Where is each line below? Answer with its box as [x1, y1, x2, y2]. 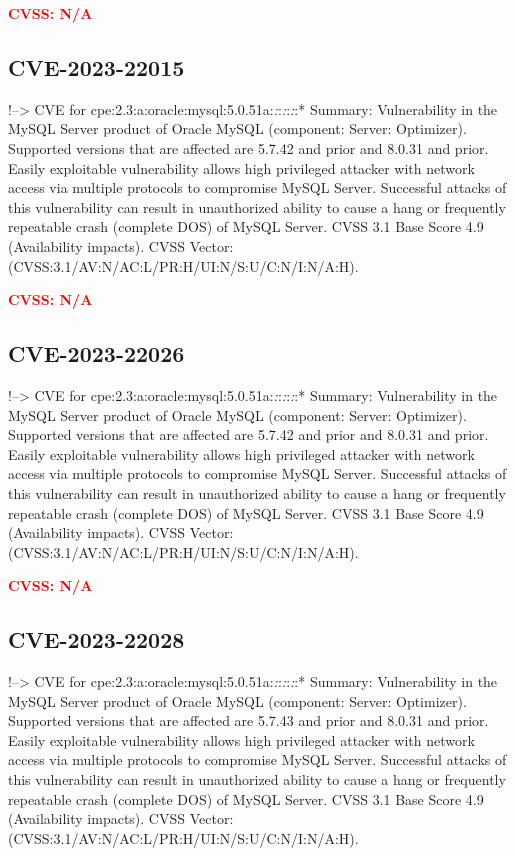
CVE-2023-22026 [8, 338, 185, 369]
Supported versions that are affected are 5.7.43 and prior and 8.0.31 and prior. [8, 710, 489, 731]
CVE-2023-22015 [8, 51, 185, 82]
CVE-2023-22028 [8, 624, 185, 655]
